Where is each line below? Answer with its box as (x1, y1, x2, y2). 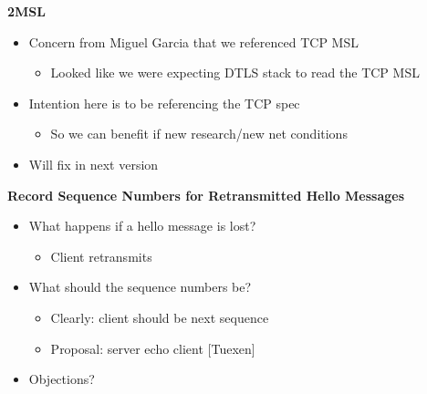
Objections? (28, 369, 95, 389)
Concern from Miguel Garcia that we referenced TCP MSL (28, 32, 359, 51)
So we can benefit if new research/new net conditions (50, 124, 348, 143)
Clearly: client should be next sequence (50, 307, 269, 327)
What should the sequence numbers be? (28, 277, 252, 296)
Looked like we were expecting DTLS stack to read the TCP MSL (50, 63, 420, 82)
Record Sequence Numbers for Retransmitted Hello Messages (7, 185, 405, 204)
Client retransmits (50, 246, 152, 265)
